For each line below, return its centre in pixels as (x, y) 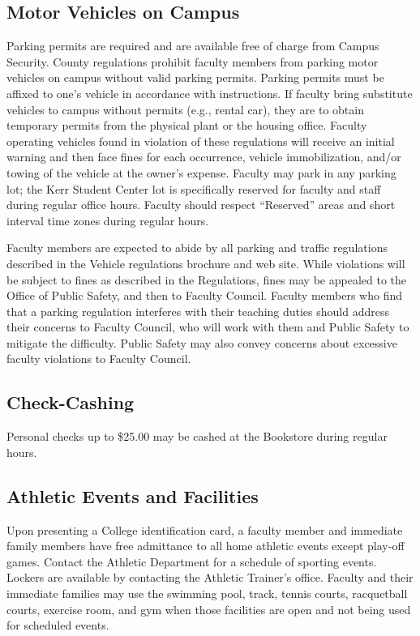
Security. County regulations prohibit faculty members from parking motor (193, 61)
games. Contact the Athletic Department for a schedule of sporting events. (192, 561)
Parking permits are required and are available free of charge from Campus (193, 46)
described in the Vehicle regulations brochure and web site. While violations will (206, 263)
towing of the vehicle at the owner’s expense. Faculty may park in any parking (201, 172)
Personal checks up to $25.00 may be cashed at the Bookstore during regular (197, 436)
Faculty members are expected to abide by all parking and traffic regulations (197, 248)
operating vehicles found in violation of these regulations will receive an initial (201, 141)
